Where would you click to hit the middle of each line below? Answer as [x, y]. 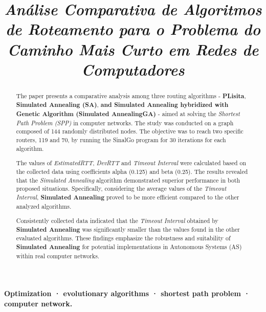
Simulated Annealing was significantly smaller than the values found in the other [128, 229]
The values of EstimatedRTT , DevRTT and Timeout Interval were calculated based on [131, 163]
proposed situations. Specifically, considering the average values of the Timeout [121, 188]
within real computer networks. [58, 255]
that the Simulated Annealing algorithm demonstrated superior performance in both [128, 180]
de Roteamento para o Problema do [133, 29]
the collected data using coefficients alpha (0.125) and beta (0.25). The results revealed [132, 171]
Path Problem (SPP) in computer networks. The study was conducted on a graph [125, 122]
